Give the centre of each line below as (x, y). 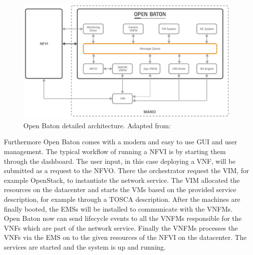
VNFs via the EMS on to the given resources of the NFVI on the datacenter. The (125, 237)
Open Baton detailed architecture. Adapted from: (97, 125)
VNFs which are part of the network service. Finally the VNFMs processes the (121, 227)
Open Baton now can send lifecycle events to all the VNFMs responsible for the (123, 218)
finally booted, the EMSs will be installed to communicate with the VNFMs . (118, 208)
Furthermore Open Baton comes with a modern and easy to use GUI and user (121, 142)
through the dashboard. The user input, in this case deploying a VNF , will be (120, 161)
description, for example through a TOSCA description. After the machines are (122, 199)
